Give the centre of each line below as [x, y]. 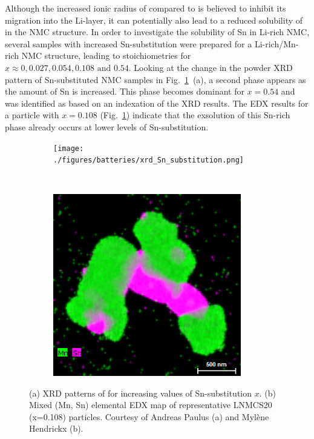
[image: [69, 148]
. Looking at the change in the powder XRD [211, 67]
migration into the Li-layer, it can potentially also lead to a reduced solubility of [154, 20]
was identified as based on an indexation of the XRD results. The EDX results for [157, 103]
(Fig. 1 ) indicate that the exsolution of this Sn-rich [195, 115]
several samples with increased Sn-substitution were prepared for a [129, 43]
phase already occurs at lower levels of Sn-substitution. [107, 126]
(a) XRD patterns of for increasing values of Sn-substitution [141, 393]
